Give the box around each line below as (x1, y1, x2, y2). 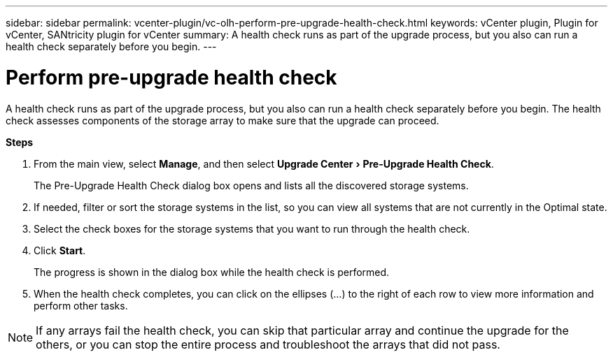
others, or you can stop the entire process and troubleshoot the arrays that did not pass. (36, 337, 500, 351)
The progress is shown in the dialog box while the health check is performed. (34, 265, 390, 278)
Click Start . (34, 244, 86, 256)
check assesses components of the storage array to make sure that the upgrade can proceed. (6, 114, 439, 126)
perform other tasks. (34, 299, 128, 312)
